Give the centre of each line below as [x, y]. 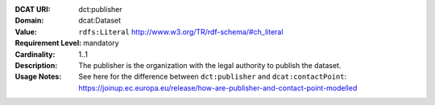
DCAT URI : [33, 9]
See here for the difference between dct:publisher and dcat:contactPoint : [213, 77]
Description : [36, 65]
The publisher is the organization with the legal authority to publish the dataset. [210, 65]
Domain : [29, 21]
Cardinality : [35, 54]
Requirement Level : [48, 43]
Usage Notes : [38, 77]
